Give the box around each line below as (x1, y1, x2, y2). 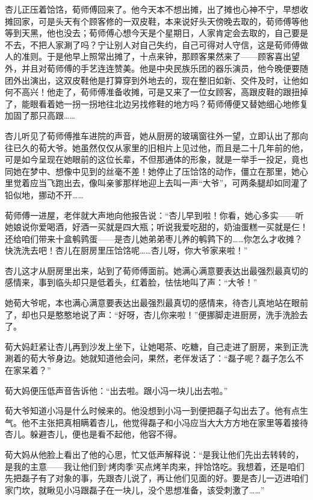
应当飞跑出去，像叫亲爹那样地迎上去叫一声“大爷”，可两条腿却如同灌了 (29, 177, 308, 189)
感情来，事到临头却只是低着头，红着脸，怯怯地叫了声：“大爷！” (5, 276, 258, 289)
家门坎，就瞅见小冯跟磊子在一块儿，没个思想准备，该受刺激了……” (5, 483, 265, 496)
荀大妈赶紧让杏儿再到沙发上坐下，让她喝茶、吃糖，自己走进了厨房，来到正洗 (5, 340, 308, 352)
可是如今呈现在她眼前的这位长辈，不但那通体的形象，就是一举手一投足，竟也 (5, 153, 308, 166)
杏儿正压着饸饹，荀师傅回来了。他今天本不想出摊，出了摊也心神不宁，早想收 (5, 3, 308, 15)
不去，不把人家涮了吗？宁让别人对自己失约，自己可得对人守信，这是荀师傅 (5, 38, 300, 51)
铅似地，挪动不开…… (5, 188, 84, 201)
